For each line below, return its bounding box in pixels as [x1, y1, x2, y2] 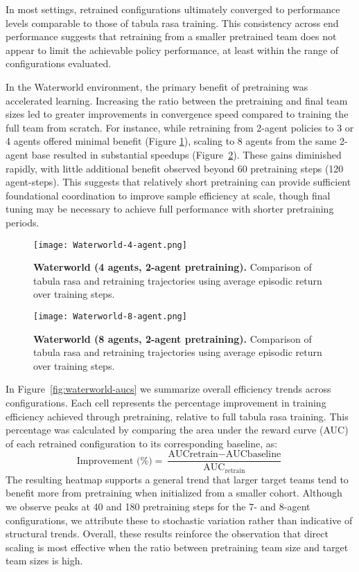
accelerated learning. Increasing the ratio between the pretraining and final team [6, 93, 348, 107]
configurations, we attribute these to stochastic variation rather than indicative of [6, 512, 353, 527]
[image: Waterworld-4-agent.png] [33, 240, 187, 250]
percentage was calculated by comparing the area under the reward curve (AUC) [6, 422, 349, 437]
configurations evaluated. [6, 56, 112, 71]
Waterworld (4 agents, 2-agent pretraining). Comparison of [33, 260, 312, 274]
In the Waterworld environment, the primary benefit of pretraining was [6, 79, 308, 93]
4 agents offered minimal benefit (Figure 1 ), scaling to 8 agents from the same [6, 134, 337, 148]
